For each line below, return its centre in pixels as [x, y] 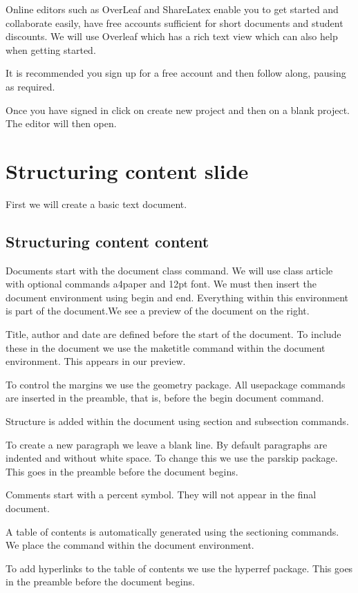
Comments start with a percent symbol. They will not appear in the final [161, 495]
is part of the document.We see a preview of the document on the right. [158, 311]
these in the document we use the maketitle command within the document [166, 347]
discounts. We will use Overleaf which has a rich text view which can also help [172, 36]
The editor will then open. [61, 123]
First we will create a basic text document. [96, 204]
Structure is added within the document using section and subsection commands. [177, 421]
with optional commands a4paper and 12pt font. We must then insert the [161, 284]
